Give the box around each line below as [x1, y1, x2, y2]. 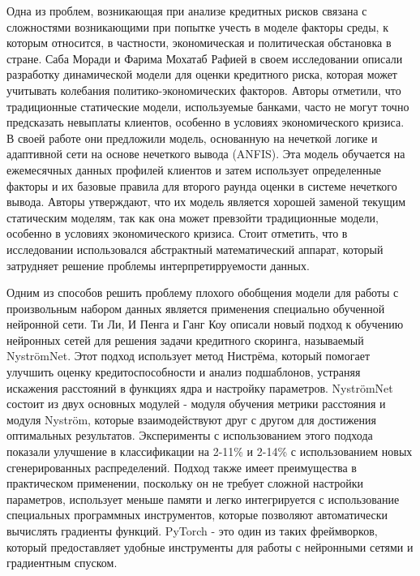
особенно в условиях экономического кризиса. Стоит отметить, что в [6, 225, 348, 242]
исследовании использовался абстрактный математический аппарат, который [6, 240, 384, 257]
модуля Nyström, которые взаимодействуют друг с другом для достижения [6, 411, 376, 428]
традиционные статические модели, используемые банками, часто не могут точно [6, 97, 409, 114]
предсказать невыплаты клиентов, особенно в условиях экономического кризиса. [6, 114, 405, 131]
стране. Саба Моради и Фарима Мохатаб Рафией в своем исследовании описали [6, 49, 403, 67]
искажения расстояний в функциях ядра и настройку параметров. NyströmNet [6, 379, 393, 396]
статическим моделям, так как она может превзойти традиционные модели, [6, 208, 379, 226]
